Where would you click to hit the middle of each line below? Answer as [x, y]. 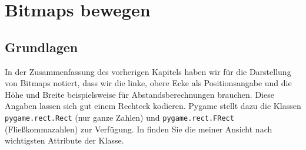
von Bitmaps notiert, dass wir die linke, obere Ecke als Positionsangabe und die [148, 83]
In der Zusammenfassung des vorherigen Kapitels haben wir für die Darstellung [148, 71]
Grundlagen [41, 47]
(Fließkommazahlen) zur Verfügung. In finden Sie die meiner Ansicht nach [139, 129]
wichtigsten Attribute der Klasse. [64, 140]
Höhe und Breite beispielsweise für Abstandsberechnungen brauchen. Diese [139, 94]
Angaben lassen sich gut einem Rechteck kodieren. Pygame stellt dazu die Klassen [153, 106]
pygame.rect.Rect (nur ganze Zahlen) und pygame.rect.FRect [119, 117]
